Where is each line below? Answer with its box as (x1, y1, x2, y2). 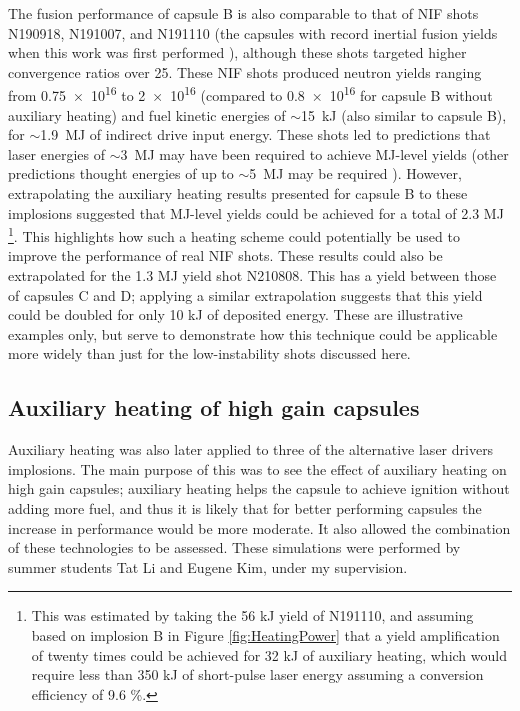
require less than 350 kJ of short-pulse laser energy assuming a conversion (31, 664, 484, 685)
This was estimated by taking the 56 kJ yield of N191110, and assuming (31, 605, 474, 626)
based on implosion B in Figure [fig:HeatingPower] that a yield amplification (31, 624, 500, 645)
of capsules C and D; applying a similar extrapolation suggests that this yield (8, 284, 483, 305)
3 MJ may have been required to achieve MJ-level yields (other (120, 143, 509, 164)
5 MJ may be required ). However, (249, 163, 462, 184)
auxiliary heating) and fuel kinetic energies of (8, 104, 286, 125)
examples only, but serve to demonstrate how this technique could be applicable (8, 323, 498, 344)
